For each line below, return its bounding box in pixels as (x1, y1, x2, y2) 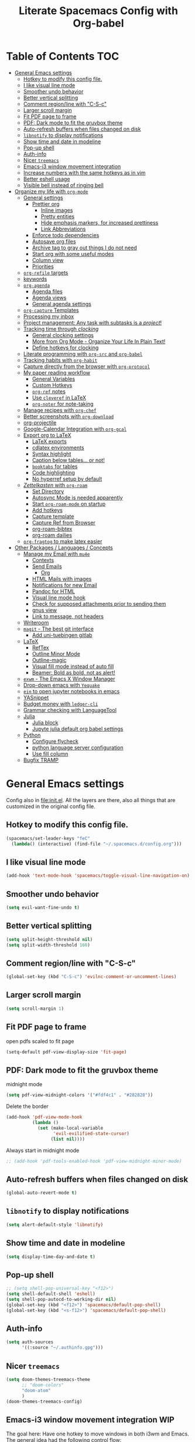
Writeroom (23, 619, 49, 626)
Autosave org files (32, 238, 76, 245)
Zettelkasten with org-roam (23, 481, 88, 489)
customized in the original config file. (6, 803, 95, 810)
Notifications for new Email (32, 581, 98, 589)
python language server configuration (32, 744, 124, 751)
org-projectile (23, 419, 57, 426)
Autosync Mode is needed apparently (32, 494, 123, 501)
